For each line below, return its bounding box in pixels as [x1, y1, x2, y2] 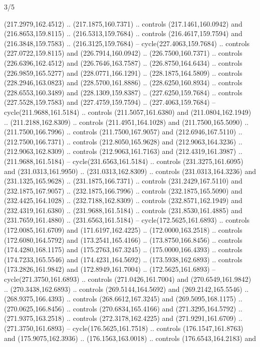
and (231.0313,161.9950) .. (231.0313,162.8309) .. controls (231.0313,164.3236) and [4, 165, 256, 176]
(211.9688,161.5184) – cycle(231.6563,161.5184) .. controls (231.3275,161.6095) [4, 155, 243, 166]
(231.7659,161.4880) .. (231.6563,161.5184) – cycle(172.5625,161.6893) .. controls [4, 215, 250, 225]
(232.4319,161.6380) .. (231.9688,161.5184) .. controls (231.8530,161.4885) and [4, 205, 242, 215]
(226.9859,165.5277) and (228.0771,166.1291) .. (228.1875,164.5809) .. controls [4, 67, 242, 78]
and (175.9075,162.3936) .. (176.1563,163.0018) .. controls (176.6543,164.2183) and [4, 332, 256, 343]
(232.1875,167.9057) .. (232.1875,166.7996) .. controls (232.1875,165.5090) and [4, 185, 242, 196]
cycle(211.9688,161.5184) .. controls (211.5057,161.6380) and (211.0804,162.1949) [4, 106, 251, 117]
